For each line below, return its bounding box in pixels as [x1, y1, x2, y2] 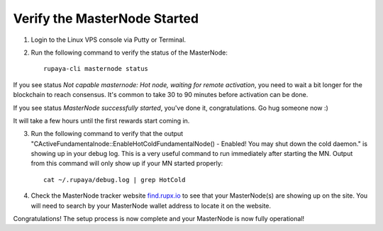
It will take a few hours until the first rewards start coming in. [13, 116, 190, 125]
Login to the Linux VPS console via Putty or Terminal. [30, 35, 187, 44]
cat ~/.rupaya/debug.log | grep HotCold [43, 176, 186, 184]
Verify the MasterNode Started [13, 11, 199, 26]
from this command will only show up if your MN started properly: [30, 159, 223, 168]
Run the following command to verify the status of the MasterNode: [30, 48, 228, 57]
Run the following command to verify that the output [30, 130, 184, 138]
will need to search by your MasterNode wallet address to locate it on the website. [30, 201, 272, 210]
